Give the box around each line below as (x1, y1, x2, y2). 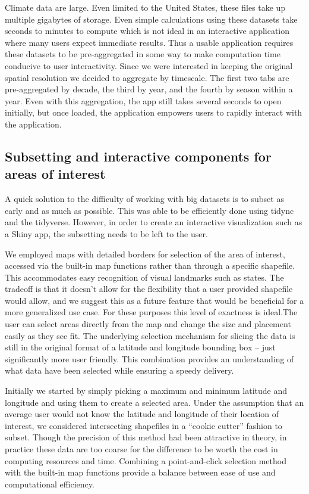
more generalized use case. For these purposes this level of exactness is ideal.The (5, 306, 298, 318)
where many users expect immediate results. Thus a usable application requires (5, 36, 294, 48)
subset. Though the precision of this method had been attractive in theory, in (5, 431, 287, 443)
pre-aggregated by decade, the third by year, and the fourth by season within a (5, 83, 293, 95)
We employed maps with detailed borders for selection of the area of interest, (5, 247, 285, 260)
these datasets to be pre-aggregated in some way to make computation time (5, 48, 280, 60)
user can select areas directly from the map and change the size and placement (5, 318, 291, 330)
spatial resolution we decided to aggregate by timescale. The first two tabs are (5, 71, 289, 83)
